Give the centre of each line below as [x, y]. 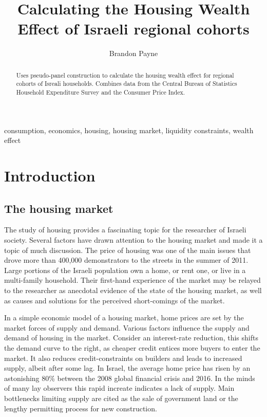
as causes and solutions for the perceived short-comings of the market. [115, 300]
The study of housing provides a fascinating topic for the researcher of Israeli [125, 230]
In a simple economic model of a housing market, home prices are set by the [124, 318]
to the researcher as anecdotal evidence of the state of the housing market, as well [133, 290]
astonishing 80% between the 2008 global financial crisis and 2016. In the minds [130, 378]
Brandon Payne [133, 53]
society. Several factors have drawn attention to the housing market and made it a [133, 240]
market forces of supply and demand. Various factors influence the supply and [127, 327]
